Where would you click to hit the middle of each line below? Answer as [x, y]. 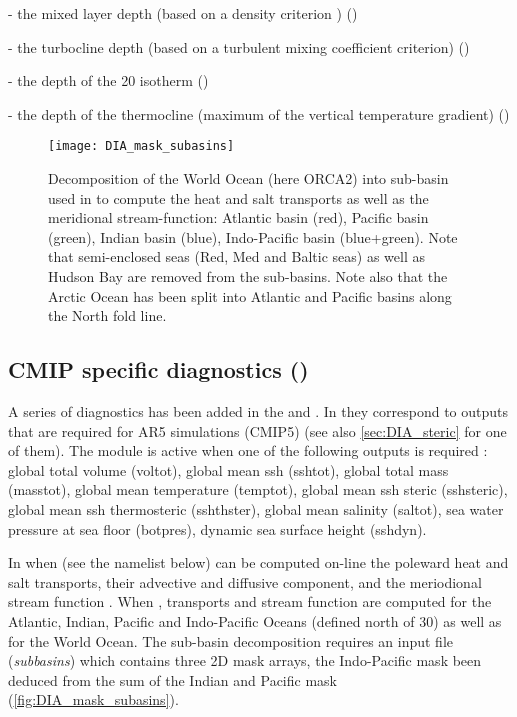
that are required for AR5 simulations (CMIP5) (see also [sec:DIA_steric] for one [257, 430]
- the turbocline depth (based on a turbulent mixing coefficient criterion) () [239, 46]
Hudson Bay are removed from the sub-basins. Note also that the [248, 276]
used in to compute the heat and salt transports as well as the [238, 197]
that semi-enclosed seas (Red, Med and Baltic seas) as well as [236, 256]
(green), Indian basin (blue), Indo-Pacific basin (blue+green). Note [253, 236]
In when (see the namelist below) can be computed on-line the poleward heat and [258, 562]
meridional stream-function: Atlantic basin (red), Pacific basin [238, 217]
